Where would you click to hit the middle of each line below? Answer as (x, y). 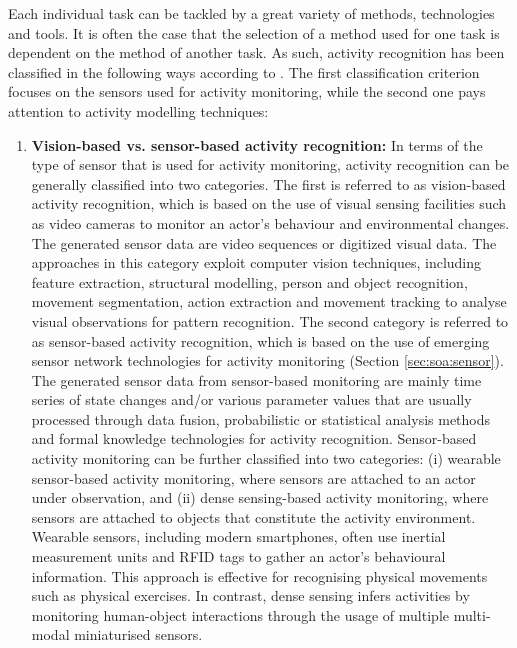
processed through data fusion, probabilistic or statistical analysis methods (261, 418)
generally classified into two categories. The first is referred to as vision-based (268, 183)
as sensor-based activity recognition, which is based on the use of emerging (260, 340)
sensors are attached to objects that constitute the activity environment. (253, 516)
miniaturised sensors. (138, 634)
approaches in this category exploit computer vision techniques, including (256, 262)
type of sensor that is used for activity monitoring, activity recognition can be (270, 164)
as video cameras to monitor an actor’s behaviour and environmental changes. (270, 222)
